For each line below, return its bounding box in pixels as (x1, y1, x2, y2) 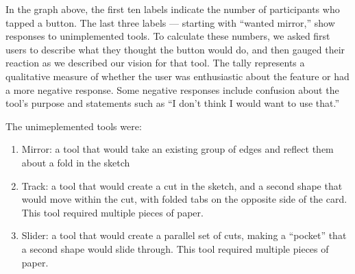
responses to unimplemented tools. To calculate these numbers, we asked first (5, 29, 330, 43)
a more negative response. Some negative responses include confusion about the (5, 82, 339, 97)
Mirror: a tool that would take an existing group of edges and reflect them (21, 142, 334, 156)
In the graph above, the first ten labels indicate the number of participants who (5, 2, 340, 16)
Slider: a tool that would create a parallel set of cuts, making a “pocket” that (21, 228, 347, 242)
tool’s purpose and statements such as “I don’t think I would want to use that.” (5, 96, 340, 110)
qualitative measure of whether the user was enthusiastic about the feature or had (5, 68, 350, 83)
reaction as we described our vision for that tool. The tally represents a (5, 55, 305, 70)
